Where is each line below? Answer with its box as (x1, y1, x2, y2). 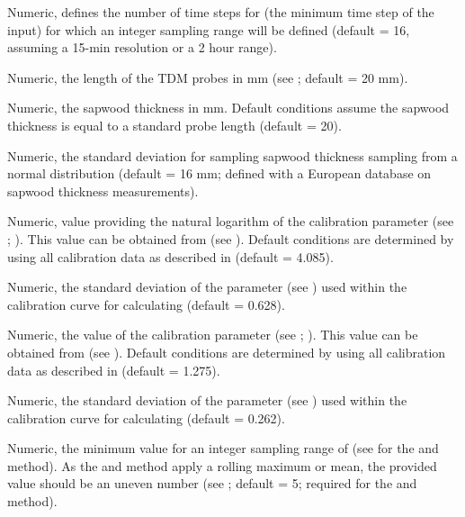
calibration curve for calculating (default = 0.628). (7, 295, 285, 313)
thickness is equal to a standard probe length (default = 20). (7, 115, 342, 134)
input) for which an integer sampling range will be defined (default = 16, (7, 20, 410, 39)
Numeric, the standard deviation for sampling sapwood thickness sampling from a (7, 146, 458, 165)
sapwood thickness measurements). (7, 181, 199, 200)
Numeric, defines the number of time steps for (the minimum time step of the (7, 3, 434, 21)
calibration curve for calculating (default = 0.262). (7, 408, 285, 427)
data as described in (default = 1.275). (7, 360, 220, 379)
